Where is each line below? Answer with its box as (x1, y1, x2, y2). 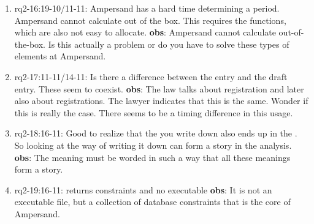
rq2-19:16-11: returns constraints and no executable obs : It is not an (14, 183, 272, 196)
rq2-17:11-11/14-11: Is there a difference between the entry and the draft (14, 70, 288, 83)
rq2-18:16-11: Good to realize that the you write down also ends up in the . (14, 127, 297, 140)
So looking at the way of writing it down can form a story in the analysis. (14, 138, 292, 151)
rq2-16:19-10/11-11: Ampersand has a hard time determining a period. (14, 2, 280, 14)
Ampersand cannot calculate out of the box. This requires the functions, (14, 13, 286, 26)
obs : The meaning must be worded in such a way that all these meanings (14, 151, 291, 163)
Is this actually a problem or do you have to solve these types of (48, 37, 289, 50)
